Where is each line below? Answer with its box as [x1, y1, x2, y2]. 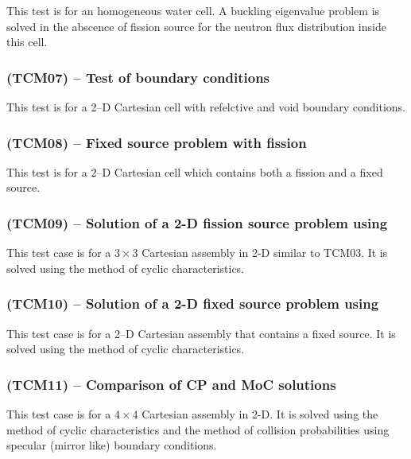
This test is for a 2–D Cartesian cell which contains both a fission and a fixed [6, 163, 383, 180]
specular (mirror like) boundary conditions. [6, 437, 217, 453]
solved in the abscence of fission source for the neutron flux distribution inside [6, 18, 386, 34]
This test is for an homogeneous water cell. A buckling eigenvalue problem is [6, 2, 380, 18]
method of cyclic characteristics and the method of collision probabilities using [6, 421, 390, 438]
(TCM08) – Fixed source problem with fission [6, 132, 307, 152]
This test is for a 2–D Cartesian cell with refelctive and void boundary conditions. [6, 99, 406, 115]
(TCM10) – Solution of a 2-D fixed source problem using [6, 294, 379, 313]
